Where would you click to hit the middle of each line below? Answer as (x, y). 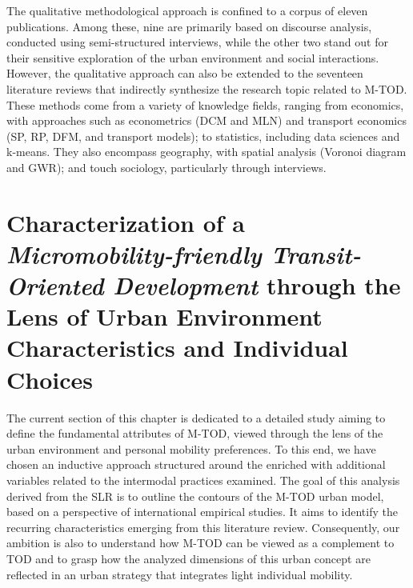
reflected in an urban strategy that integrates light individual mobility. (180, 574)
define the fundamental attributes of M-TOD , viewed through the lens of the (195, 433)
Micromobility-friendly (134, 254)
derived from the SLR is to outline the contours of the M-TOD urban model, (195, 496)
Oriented (55, 286)
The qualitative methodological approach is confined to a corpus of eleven (187, 10)
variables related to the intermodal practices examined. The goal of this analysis (203, 480)
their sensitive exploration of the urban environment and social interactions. (193, 57)
